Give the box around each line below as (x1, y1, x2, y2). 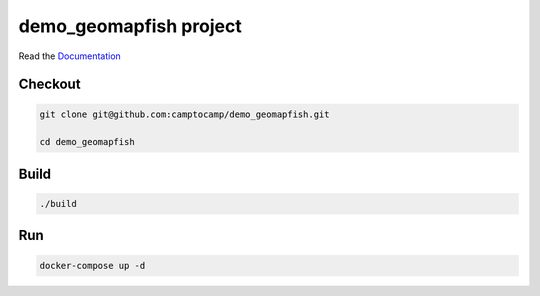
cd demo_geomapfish (39, 136, 135, 148)
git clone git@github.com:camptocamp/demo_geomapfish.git (39, 108, 330, 120)
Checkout (18, 76, 81, 93)
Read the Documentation (18, 50, 122, 62)
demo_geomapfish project (18, 15, 242, 37)
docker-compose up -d (39, 260, 146, 271)
